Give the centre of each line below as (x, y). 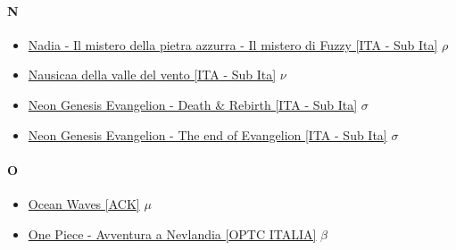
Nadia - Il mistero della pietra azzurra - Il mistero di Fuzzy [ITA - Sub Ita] (233, 44)
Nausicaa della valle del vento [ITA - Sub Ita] (152, 75)
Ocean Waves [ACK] (84, 203)
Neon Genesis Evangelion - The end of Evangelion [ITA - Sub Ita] (207, 134)
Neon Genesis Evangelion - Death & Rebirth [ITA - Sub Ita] (193, 104)
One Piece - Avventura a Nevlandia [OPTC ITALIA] (172, 233)
